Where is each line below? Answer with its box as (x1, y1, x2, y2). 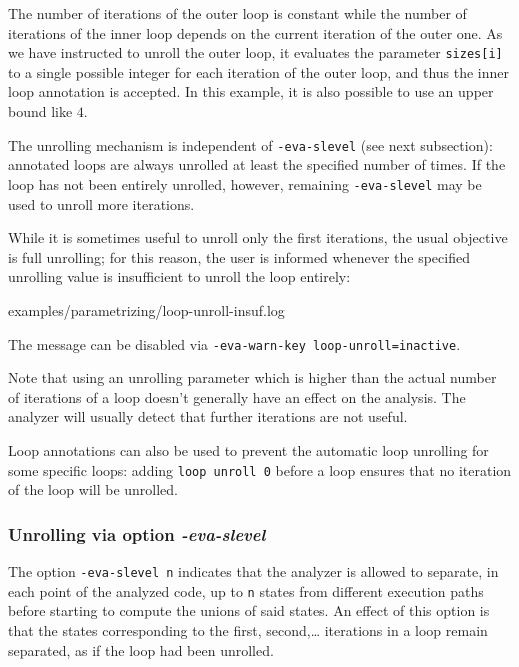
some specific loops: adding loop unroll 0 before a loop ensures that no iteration (8, 459, 512, 480)
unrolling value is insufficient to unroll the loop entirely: (8, 266, 351, 287)
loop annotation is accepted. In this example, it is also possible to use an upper (8, 81, 494, 102)
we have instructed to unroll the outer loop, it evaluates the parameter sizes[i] (8, 42, 503, 63)
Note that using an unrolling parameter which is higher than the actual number (8, 367, 497, 388)
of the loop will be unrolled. (8, 479, 179, 500)
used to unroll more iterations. (8, 193, 195, 214)
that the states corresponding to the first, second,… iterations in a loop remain (8, 619, 488, 640)
